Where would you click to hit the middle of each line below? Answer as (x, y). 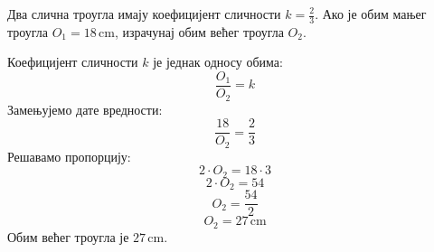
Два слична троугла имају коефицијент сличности (144, 14)
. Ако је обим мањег (371, 14)
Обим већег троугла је (68, 236)
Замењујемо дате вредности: (85, 109)
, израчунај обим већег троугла (199, 31)
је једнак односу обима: (218, 62)
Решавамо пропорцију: (69, 156)
